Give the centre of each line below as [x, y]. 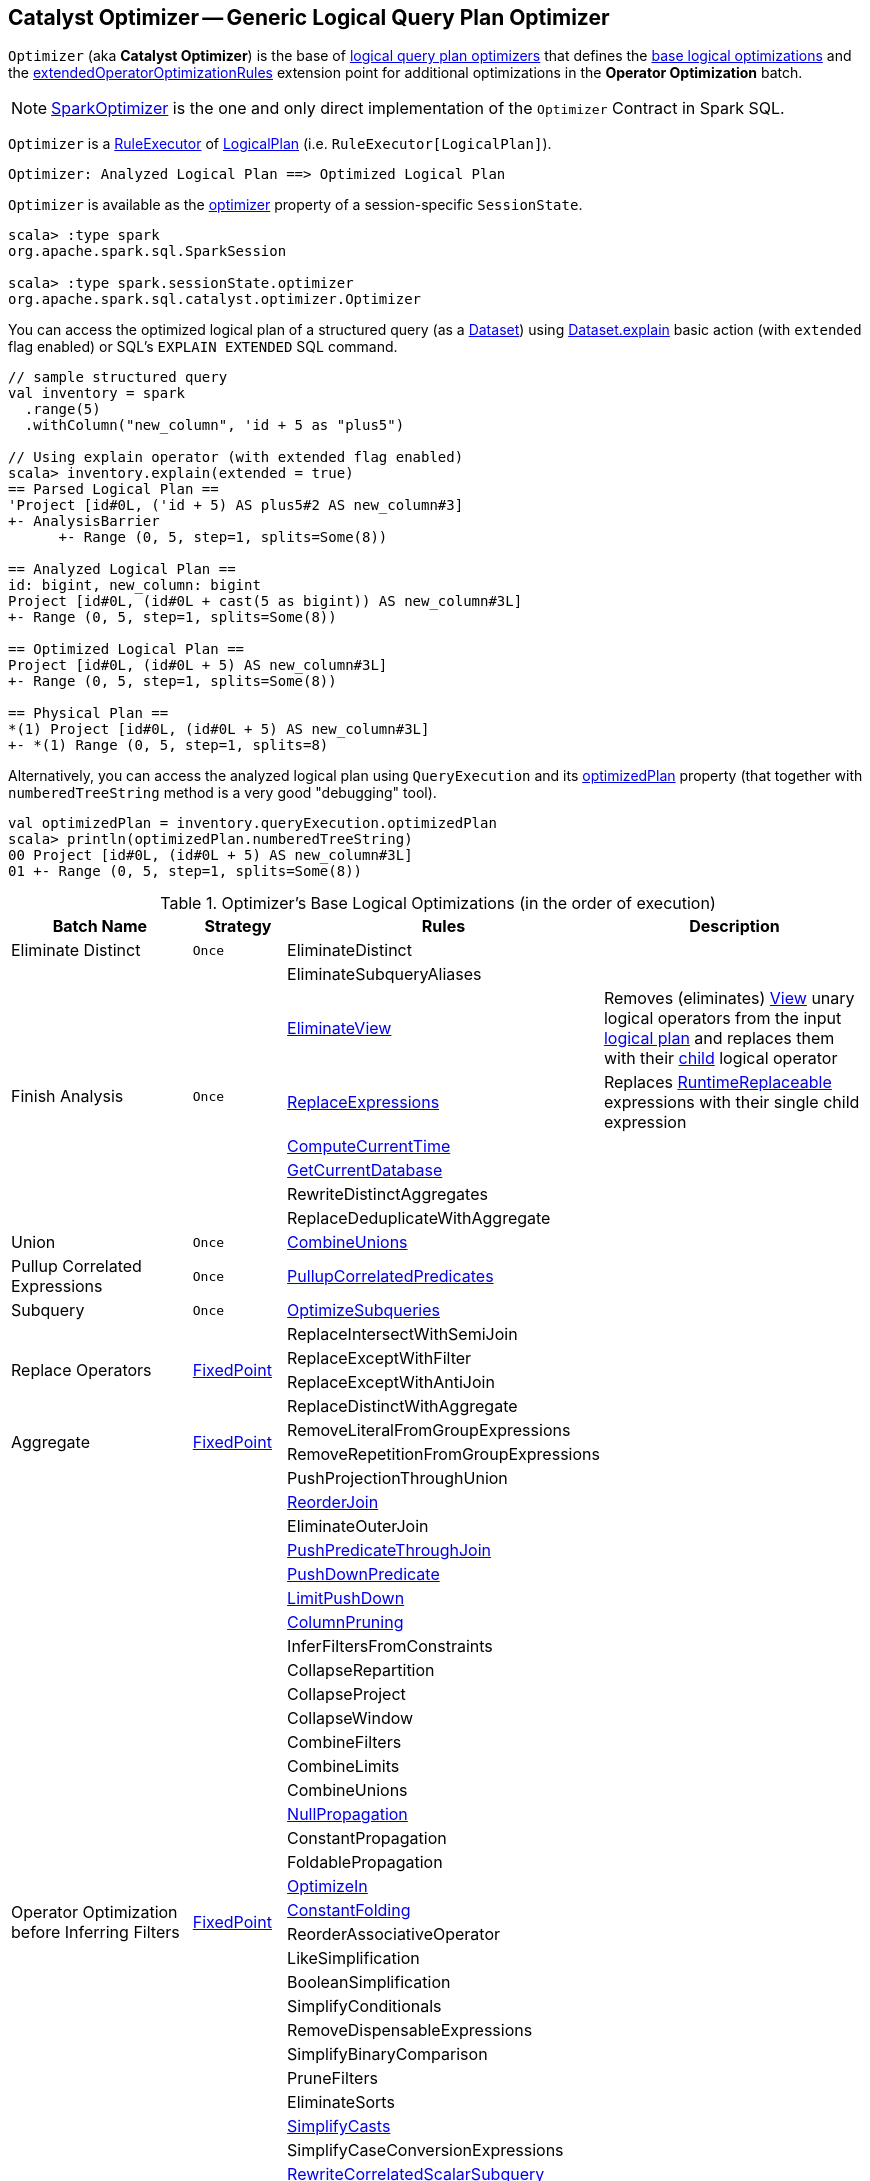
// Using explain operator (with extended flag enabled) [236, 457]
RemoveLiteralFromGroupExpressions [429, 1430]
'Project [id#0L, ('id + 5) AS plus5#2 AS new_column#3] [236, 505]
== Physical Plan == [88, 713]
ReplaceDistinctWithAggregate [402, 1406]
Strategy [238, 926]
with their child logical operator [720, 1058]
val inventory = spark [97, 393]
